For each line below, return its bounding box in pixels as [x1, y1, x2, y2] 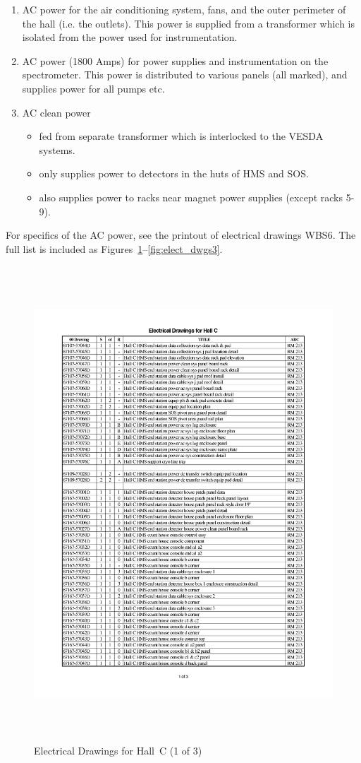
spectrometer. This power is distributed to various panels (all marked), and [22, 67, 348, 82]
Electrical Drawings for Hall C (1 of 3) [34, 743, 202, 757]
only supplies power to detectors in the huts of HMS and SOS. [39, 166, 309, 181]
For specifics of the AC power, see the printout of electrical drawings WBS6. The [6, 227, 356, 242]
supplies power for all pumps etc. [22, 81, 165, 95]
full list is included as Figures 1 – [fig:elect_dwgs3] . [6, 241, 223, 256]
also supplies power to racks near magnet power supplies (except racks [39, 189, 343, 204]
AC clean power [22, 105, 91, 119]
